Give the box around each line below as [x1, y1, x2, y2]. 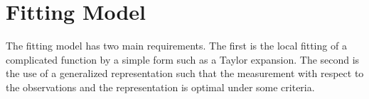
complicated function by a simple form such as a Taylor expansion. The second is [6, 52, 360, 66]
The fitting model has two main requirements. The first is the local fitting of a [6, 38, 347, 53]
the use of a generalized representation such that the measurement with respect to [6, 66, 364, 81]
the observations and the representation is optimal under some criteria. [6, 79, 315, 94]
